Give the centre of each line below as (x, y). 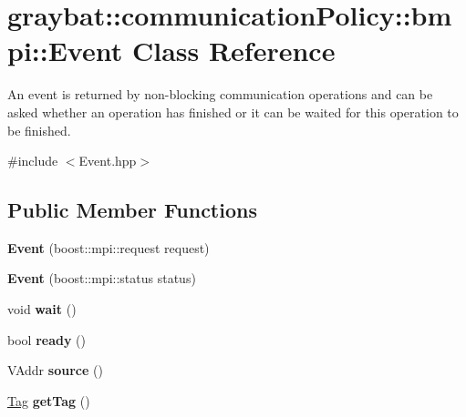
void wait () (42, 309)
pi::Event (65, 51)
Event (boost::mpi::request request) (109, 247)
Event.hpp (108, 161)
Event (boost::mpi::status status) (102, 278)
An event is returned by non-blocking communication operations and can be (220, 94)
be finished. (39, 130)
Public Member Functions (132, 210)
